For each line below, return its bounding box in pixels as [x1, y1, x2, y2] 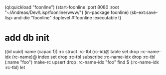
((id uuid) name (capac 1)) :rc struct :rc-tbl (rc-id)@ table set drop [4, 48, 139, 54]
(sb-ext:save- [130, 9, 158, 15]
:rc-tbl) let [4, 64, 25, 70]
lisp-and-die [4, 15, 30, 20]
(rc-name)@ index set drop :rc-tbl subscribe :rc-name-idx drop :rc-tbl [11, 54, 156, 60]
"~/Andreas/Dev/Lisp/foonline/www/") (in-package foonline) [4, 9, 129, 15]
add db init [4, 32, 49, 44]
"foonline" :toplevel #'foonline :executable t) [31, 15, 122, 20]
